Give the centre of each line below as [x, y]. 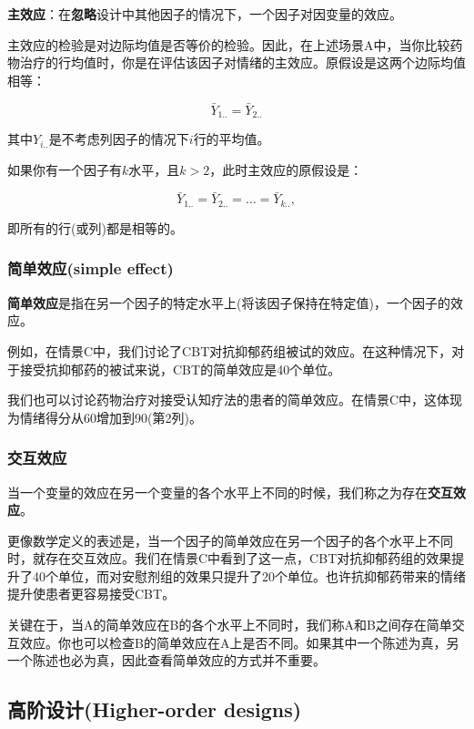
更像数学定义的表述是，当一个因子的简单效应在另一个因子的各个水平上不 [224, 540]
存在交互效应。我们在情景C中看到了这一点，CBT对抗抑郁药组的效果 [248, 558]
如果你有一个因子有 [65, 169]
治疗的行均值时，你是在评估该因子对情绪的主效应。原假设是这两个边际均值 [242, 62]
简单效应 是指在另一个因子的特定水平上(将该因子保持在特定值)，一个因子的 [229, 302]
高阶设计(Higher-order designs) [155, 709]
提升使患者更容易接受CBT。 [91, 594]
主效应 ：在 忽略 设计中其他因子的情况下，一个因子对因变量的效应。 [205, 14]
